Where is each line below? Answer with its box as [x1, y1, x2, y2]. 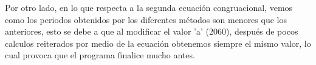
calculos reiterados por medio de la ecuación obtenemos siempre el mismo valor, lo [5, 36, 311, 49]
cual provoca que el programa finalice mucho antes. [5, 49, 195, 61]
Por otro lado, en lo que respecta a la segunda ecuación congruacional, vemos [5, 1, 293, 13]
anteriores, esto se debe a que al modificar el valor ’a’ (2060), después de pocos [5, 25, 298, 38]
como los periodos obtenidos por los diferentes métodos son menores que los [5, 13, 287, 26]
